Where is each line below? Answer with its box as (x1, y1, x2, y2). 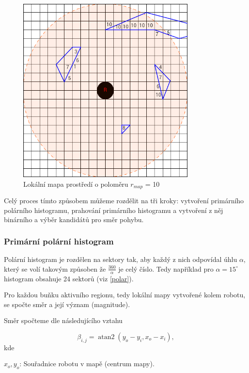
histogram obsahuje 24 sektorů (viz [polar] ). (4, 273, 134, 283)
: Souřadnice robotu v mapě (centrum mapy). (19, 358, 155, 369)
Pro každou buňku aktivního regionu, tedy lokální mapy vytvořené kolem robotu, (4, 290, 246, 300)
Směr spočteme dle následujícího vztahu (4, 315, 123, 325)
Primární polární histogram (4, 235, 114, 247)
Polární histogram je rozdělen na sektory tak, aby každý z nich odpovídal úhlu (4, 254, 237, 264)
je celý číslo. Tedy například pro (118, 263, 214, 274)
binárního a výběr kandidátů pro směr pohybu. (4, 214, 144, 225)
